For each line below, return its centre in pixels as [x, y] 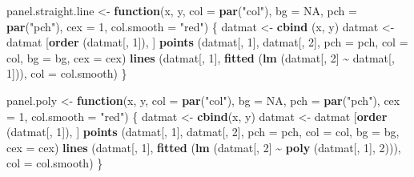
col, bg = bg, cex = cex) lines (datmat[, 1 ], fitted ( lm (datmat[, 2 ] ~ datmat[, [201, 57]
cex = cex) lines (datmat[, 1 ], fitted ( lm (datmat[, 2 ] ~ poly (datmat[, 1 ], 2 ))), [204, 147]
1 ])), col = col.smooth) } [67, 73]
